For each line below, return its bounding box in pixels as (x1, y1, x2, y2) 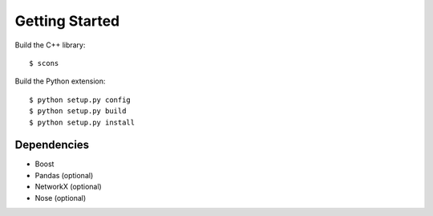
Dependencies (14, 138, 90, 152)
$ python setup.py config (29, 95, 132, 104)
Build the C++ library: (14, 40, 86, 50)
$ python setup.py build (29, 107, 127, 116)
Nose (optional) (34, 193, 87, 202)
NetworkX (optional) (34, 181, 102, 192)
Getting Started (14, 12, 120, 30)
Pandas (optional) (34, 170, 94, 180)
